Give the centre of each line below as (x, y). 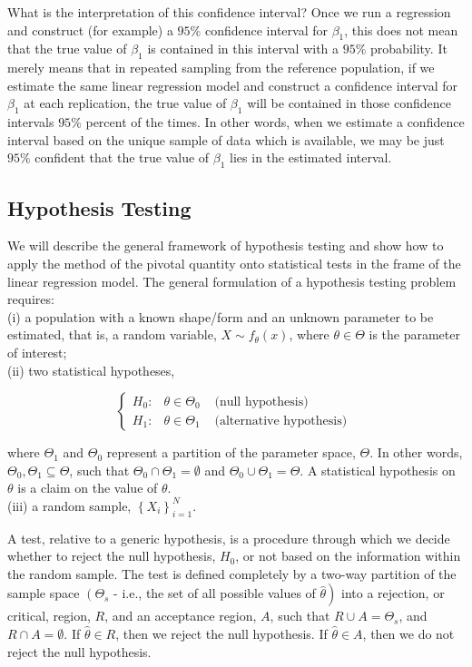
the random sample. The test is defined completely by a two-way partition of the (232, 573)
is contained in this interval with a (243, 49)
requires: (31, 299)
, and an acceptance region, (181, 616)
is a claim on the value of (88, 488)
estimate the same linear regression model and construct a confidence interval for (233, 85)
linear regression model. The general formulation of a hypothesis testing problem (232, 281)
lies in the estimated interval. (311, 157)
